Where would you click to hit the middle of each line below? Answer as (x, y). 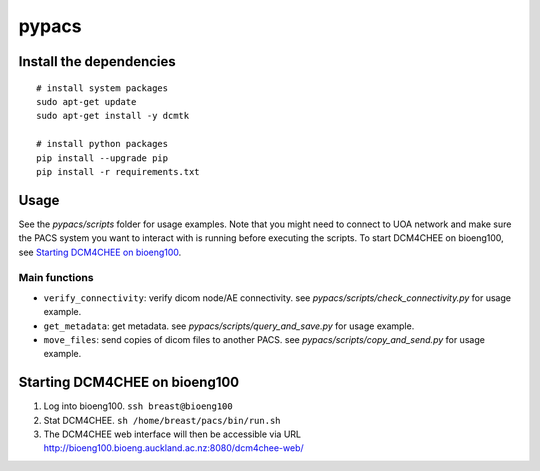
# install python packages (102, 144)
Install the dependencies (97, 61)
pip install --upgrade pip (102, 158)
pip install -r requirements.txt (118, 171)
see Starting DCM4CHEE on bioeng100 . (100, 252)
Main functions (56, 278)
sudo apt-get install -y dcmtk (113, 116)
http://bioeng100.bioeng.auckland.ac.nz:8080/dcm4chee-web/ (173, 448)
